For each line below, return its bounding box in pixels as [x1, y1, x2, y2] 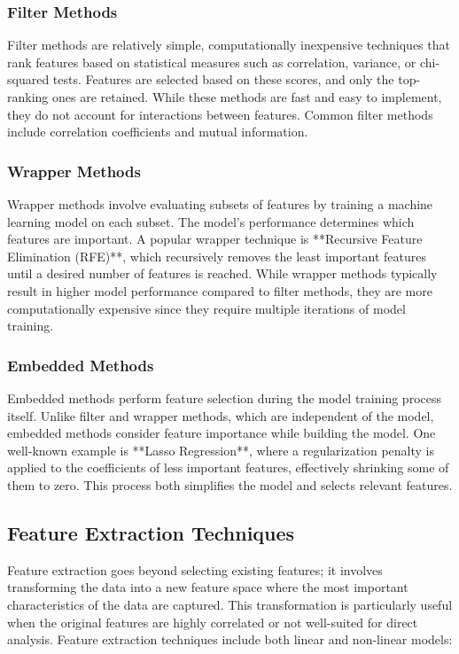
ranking [7, 88, 49, 105]
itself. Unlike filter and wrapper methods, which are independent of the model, [7, 406, 434, 424]
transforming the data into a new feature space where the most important [7, 578, 408, 596]
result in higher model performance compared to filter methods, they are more [7, 281, 432, 300]
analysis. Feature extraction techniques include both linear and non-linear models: [7, 630, 453, 649]
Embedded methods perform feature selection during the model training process [7, 388, 441, 407]
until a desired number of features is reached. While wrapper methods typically [7, 264, 438, 283]
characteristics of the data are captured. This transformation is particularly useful [7, 595, 453, 613]
